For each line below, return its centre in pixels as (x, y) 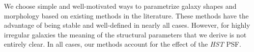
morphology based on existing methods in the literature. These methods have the (126, 15)
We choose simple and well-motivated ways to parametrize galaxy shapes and (120, 6)
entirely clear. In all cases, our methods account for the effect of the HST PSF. (123, 44)
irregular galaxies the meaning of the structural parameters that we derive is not (125, 34)
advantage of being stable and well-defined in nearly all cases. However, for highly (127, 25)
